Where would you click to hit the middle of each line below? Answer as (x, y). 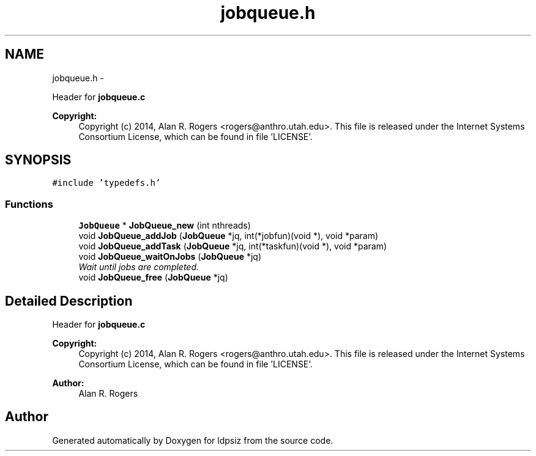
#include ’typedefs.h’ (106, 183)
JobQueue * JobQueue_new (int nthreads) (165, 226)
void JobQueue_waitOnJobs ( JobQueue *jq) (170, 257)
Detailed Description (69, 301)
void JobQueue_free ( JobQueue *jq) (153, 278)
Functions (29, 204)
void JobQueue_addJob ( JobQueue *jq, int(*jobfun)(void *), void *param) (229, 236)
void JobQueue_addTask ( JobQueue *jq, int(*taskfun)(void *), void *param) (233, 246)
